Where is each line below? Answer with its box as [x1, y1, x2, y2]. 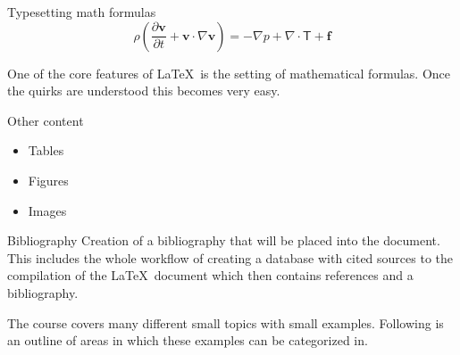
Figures [28, 170, 69, 189]
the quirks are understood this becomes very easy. [7, 81, 280, 100]
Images [28, 201, 67, 219]
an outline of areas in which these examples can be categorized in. [7, 331, 368, 350]
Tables [28, 141, 64, 160]
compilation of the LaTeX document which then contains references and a [7, 266, 414, 285]
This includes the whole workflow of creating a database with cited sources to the [7, 248, 454, 267]
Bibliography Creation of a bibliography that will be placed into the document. [7, 231, 440, 250]
